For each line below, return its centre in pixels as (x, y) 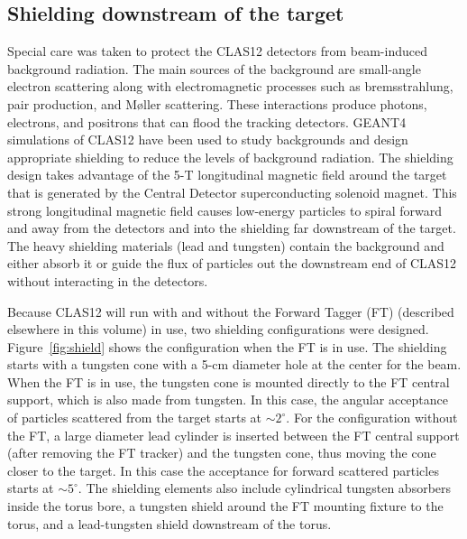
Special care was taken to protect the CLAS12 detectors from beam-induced (217, 51)
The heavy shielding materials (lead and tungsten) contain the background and (226, 245)
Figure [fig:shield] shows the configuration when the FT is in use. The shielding (227, 346)
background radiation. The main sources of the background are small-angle (214, 68)
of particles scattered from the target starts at (135, 418)
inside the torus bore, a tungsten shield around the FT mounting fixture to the (225, 506)
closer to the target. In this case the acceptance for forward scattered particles (223, 470)
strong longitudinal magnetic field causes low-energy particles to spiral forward (225, 210)
